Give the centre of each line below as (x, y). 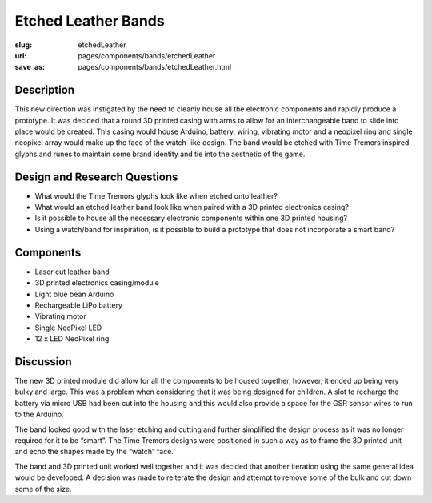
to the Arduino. (39, 414)
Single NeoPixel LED (68, 328)
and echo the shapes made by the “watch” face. (94, 452)
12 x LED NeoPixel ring (72, 339)
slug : (23, 45)
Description (45, 90)
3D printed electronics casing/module (97, 283)
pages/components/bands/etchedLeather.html (155, 67)
